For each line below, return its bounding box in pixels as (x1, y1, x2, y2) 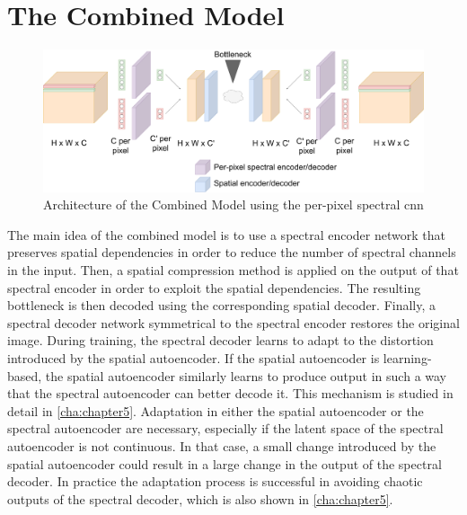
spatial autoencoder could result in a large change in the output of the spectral (7, 454, 442, 473)
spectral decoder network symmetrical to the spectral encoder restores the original (7, 313, 460, 332)
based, (7, 366, 42, 385)
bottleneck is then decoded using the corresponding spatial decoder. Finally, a (7, 296, 436, 315)
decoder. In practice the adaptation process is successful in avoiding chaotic (7, 472, 423, 491)
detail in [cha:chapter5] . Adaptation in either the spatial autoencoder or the (7, 401, 424, 420)
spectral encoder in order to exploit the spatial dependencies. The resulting (7, 278, 421, 297)
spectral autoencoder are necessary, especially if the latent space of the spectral (7, 419, 444, 438)
